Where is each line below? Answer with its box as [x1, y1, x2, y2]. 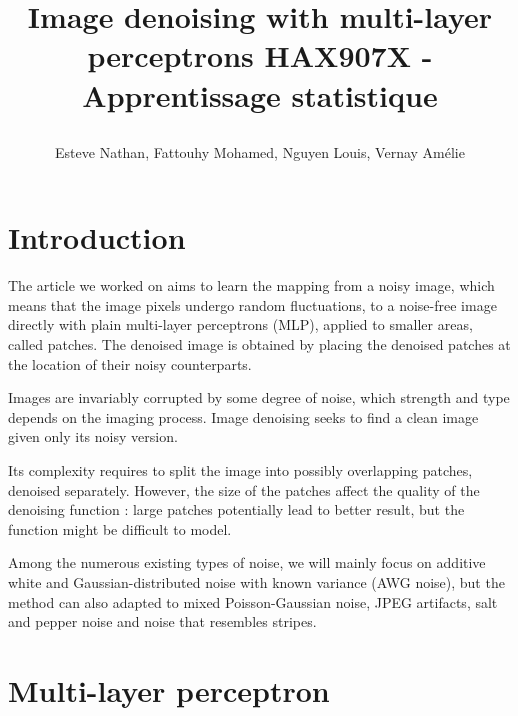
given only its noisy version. [8, 426, 178, 447]
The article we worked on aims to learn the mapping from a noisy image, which [8, 275, 495, 296]
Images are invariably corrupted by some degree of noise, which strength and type [8, 387, 510, 408]
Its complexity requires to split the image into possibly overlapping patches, [8, 460, 473, 481]
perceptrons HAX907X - [87, 35, 433, 76]
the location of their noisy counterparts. [8, 353, 252, 374]
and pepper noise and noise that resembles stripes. [8, 611, 317, 632]
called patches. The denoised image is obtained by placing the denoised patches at [8, 334, 511, 355]
